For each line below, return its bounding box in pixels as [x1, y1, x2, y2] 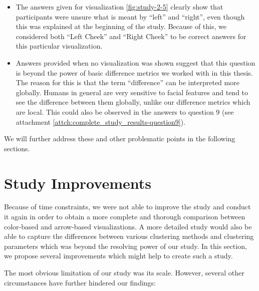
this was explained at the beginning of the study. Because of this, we [16, 21, 226, 32]
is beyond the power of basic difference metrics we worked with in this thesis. [16, 67, 253, 78]
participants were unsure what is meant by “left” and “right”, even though [16, 11, 245, 22]
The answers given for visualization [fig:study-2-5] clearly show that [16, 2, 223, 12]
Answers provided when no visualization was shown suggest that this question [16, 57, 255, 68]
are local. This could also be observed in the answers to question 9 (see [16, 106, 234, 117]
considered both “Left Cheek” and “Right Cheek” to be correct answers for [16, 31, 246, 41]
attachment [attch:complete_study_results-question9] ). [16, 116, 186, 127]
